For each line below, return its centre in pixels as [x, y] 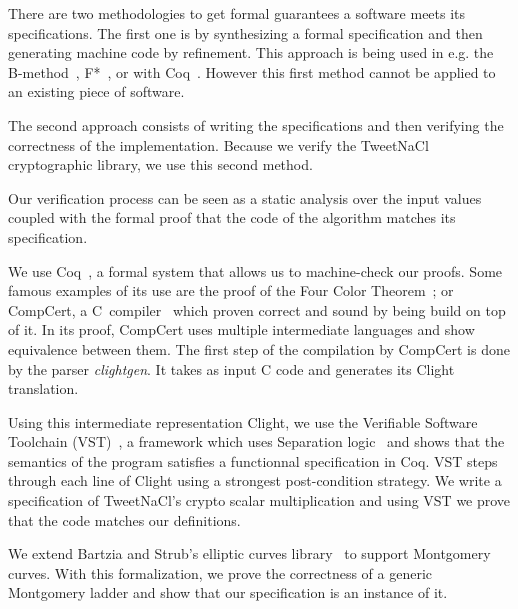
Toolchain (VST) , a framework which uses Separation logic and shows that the [256, 441]
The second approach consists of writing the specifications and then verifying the [256, 124]
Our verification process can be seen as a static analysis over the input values [245, 197]
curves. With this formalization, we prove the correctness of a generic [220, 572]
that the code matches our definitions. [124, 519]
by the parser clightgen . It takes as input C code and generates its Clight [231, 368]
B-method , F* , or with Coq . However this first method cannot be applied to [252, 71]
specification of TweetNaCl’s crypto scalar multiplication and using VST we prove [259, 500]
